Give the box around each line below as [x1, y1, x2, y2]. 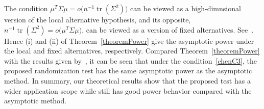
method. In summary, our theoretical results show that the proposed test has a [4, 75, 251, 86]
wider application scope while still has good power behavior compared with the [4, 85, 252, 96]
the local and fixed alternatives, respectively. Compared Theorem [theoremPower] [4, 45, 260, 56]
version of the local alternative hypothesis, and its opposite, [4, 14, 191, 24]
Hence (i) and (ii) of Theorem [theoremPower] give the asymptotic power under [4, 35, 254, 46]
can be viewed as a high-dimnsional [130, 3, 241, 13]
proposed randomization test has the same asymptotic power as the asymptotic [4, 65, 252, 76]
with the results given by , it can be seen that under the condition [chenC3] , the [4, 55, 257, 66]
